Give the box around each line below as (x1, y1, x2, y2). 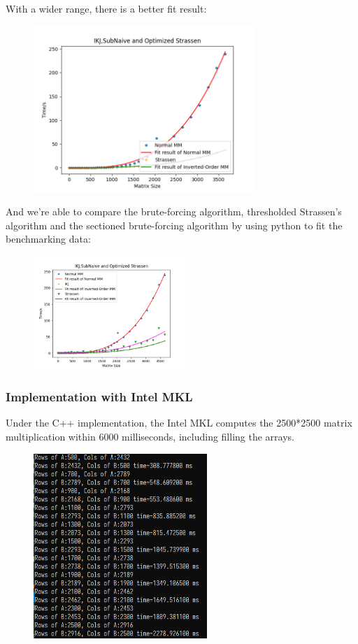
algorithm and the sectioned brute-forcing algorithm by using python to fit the (6, 217, 343, 232)
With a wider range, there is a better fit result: (6, 1, 207, 15)
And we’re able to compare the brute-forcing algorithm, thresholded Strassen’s (6, 204, 342, 219)
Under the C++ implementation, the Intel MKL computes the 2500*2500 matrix (6, 415, 352, 430)
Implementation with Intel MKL (6, 388, 193, 406)
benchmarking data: (6, 231, 91, 246)
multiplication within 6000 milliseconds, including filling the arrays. (6, 429, 294, 443)
